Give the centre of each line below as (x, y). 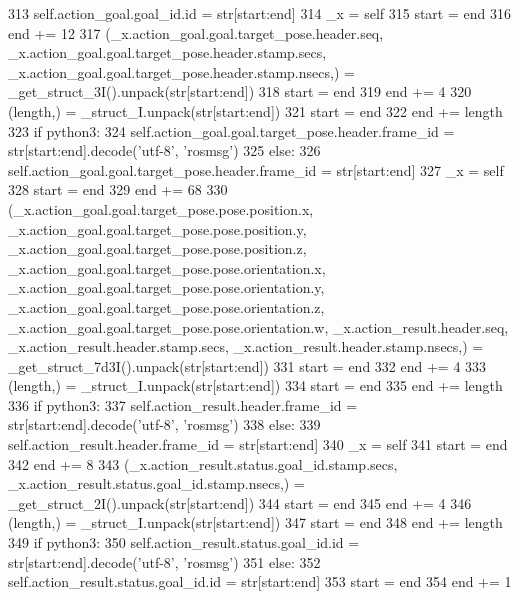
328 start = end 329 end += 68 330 (118, 189)
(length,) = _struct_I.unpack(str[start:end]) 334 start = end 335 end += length (255, 385)
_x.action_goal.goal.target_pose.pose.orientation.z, (166, 306)
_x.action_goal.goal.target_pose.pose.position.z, (157, 248)
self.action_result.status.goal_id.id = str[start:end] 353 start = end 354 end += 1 (260, 581)
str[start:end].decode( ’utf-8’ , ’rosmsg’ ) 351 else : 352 (164, 561)
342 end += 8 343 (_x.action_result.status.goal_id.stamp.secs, (203, 463)
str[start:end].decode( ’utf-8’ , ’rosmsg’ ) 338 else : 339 (164, 424)
